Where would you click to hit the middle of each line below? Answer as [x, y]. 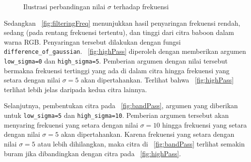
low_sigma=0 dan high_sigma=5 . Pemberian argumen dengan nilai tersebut [116, 61]
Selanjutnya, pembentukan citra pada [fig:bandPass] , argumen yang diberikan [121, 105]
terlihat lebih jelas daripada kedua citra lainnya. [76, 89]
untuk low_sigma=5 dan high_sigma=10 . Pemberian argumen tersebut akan [116, 115]
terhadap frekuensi [141, 6]
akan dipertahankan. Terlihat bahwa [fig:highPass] [157, 80]
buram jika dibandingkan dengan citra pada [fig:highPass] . [93, 153]
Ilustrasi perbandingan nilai [64, 6]
